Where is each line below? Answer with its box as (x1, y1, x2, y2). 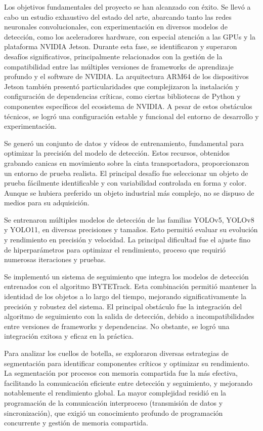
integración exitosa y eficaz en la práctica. (4, 331, 134, 341)
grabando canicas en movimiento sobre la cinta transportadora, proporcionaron (4, 157, 249, 168)
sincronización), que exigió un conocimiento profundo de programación (4, 407, 223, 418)
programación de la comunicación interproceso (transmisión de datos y (4, 397, 223, 408)
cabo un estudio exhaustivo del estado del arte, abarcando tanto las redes (4, 11, 232, 22)
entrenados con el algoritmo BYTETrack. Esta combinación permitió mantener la (4, 281, 257, 292)
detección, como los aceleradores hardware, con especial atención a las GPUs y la (4, 31, 255, 42)
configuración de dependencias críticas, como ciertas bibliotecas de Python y (4, 91, 241, 101)
